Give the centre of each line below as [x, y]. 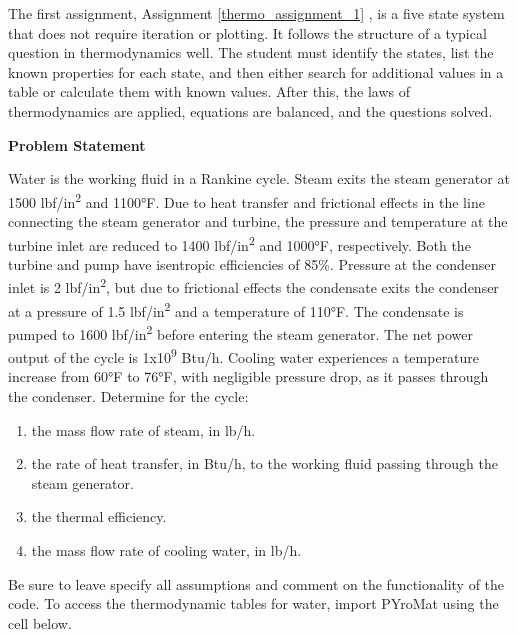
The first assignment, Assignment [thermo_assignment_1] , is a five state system [256, 13]
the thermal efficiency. [99, 516]
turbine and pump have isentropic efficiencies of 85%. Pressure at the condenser [252, 263]
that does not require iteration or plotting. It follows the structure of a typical [247, 32]
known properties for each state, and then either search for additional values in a [256, 71]
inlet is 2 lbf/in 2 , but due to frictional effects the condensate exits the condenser [253, 286]
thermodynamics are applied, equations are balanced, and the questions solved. [250, 110]
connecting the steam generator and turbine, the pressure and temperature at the [258, 221]
